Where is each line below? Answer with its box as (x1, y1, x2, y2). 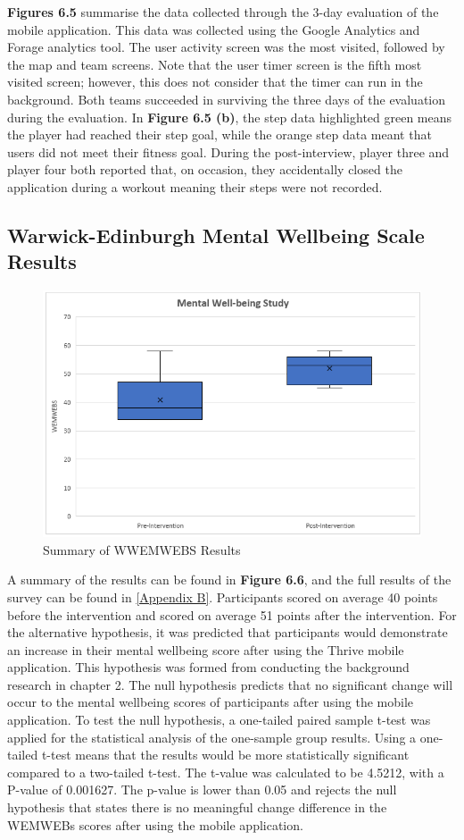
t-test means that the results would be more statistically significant (41, 745, 410, 764)
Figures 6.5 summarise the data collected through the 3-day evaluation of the (7, 3, 439, 21)
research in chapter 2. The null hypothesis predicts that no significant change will (7, 675, 453, 693)
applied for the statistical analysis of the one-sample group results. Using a (7, 727, 417, 746)
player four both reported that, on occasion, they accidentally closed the (7, 160, 402, 179)
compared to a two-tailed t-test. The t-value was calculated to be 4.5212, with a (7, 762, 444, 781)
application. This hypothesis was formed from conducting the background (7, 658, 410, 676)
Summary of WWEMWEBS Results (43, 540, 241, 559)
